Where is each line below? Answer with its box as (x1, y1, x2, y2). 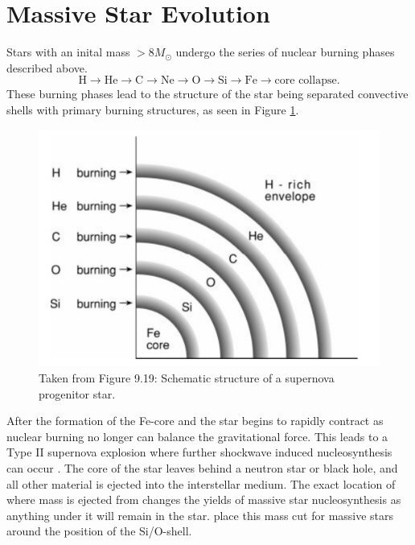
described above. (6, 59, 88, 76)
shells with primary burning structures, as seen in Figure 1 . (6, 101, 299, 118)
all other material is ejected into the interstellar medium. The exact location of (6, 475, 396, 492)
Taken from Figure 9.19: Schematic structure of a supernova (39, 370, 335, 386)
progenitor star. (39, 385, 116, 402)
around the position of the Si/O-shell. (6, 522, 192, 539)
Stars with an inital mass (6, 43, 130, 60)
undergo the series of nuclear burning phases (175, 43, 395, 60)
